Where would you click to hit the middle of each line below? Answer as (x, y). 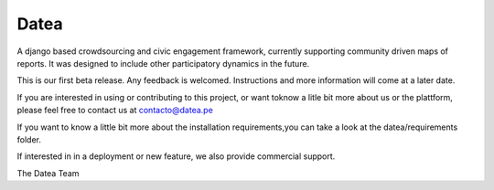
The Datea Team (48, 173)
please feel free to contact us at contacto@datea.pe (115, 111)
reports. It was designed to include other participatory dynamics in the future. (163, 63)
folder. (29, 139)
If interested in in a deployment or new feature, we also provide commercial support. (176, 156)
